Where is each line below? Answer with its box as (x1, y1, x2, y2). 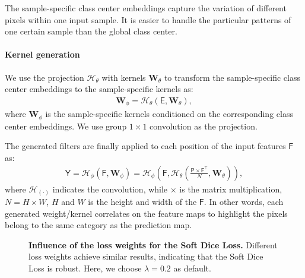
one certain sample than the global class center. (5, 25, 177, 37)
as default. (173, 262, 211, 274)
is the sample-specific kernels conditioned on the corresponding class (45, 108, 293, 120)
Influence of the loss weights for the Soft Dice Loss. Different (28, 238, 278, 251)
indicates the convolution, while (52, 182, 168, 195)
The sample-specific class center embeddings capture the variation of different (5, 2, 287, 14)
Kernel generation (5, 48, 80, 61)
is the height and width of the (88, 195, 197, 208)
